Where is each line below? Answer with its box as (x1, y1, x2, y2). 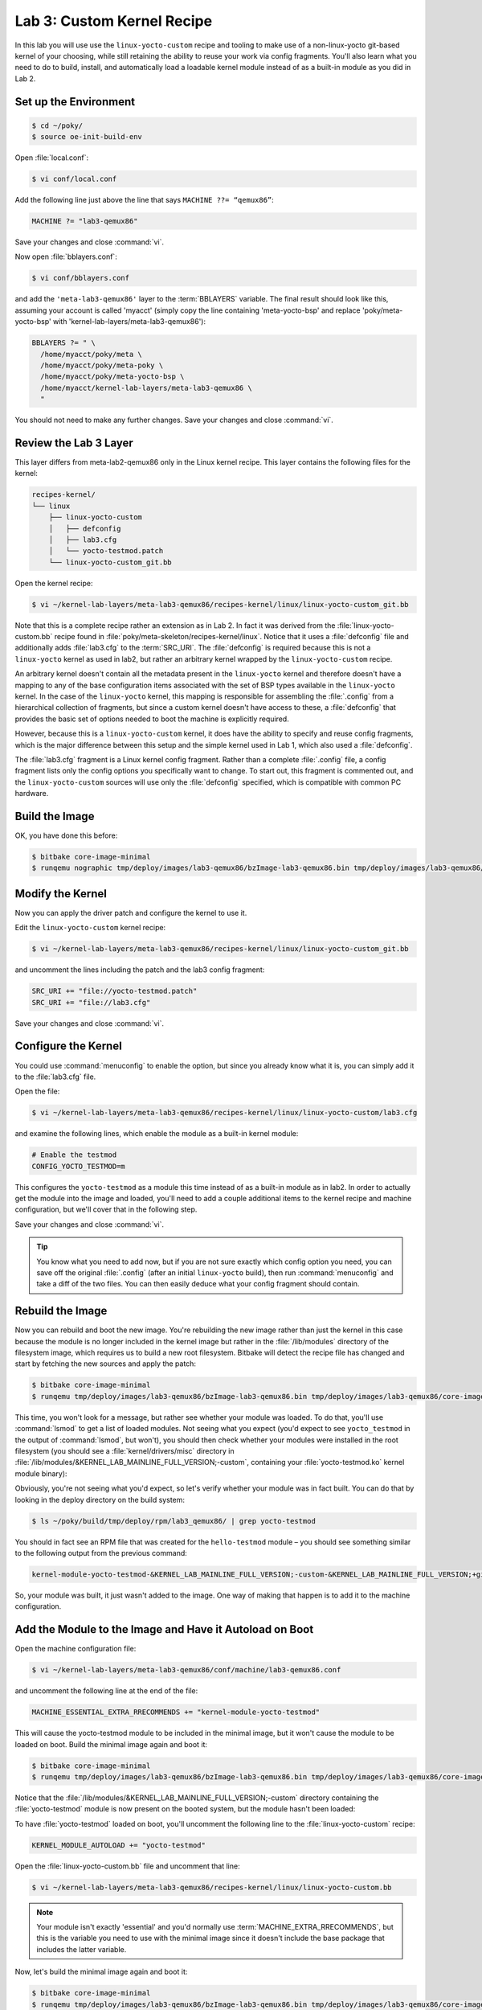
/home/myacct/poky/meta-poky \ (40, 360, 164, 370)
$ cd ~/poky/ (31, 121, 84, 130)
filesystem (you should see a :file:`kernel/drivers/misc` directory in (14, 1446, 235, 1455)
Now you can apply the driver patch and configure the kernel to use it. (14, 908, 247, 917)
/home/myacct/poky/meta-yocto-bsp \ (40, 372, 185, 381)
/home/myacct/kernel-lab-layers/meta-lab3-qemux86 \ (40, 383, 252, 392)
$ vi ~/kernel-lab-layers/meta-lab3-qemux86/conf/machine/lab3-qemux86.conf (31, 1665, 341, 1675)
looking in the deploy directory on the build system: (14, 1495, 185, 1504)
